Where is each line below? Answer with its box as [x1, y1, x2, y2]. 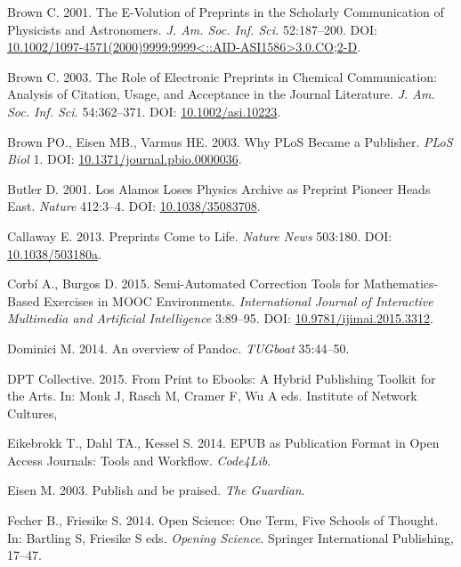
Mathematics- [363, 274, 439, 293]
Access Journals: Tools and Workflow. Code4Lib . [7, 450, 271, 469]
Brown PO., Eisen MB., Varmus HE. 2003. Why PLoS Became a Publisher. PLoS [7, 132, 453, 150]
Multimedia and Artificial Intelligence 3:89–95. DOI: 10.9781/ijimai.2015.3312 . [7, 309, 433, 328]
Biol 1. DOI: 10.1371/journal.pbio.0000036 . [7, 150, 242, 168]
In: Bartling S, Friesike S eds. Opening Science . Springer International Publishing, [7, 528, 454, 547]
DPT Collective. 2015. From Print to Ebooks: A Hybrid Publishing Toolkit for [7, 369, 436, 387]
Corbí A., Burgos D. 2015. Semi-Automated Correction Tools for [7, 274, 360, 293]
